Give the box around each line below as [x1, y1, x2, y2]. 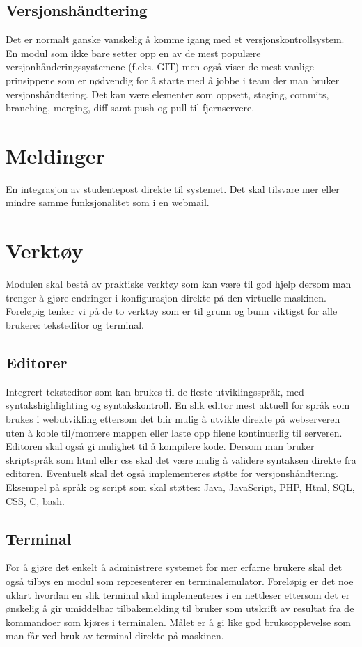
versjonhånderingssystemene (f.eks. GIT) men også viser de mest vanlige [6, 59, 314, 74]
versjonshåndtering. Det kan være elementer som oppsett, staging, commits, [6, 86, 329, 101]
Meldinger [6, 141, 106, 169]
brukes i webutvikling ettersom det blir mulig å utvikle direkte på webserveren [6, 411, 340, 426]
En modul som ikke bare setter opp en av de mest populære [6, 45, 261, 60]
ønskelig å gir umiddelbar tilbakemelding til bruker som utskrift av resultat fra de [6, 601, 354, 616]
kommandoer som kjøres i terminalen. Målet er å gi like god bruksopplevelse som [6, 614, 351, 629]
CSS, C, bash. [6, 493, 65, 508]
